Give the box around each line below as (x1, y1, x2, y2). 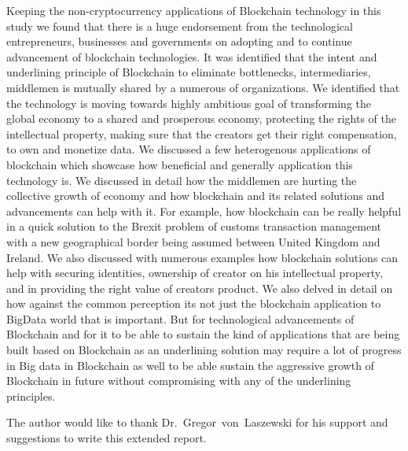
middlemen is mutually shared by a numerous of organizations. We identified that (6, 79, 400, 95)
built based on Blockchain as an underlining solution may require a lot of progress (6, 342, 402, 358)
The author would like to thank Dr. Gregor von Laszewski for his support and (6, 414, 388, 431)
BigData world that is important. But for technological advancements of (6, 310, 355, 327)
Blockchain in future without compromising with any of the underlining (6, 372, 351, 389)
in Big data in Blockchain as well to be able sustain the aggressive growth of (6, 357, 374, 373)
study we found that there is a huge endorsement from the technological (6, 17, 353, 34)
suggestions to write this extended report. (6, 430, 207, 446)
